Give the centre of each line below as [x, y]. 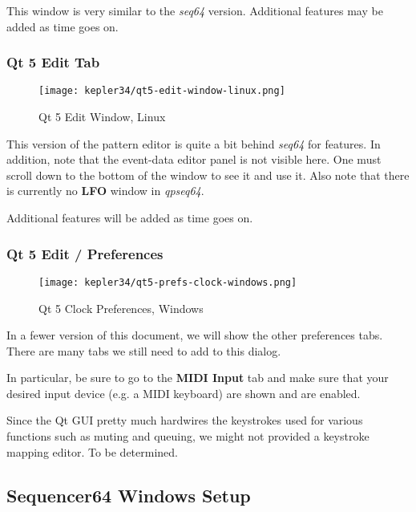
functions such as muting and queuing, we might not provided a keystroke [188, 436]
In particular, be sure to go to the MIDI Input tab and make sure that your [198, 378]
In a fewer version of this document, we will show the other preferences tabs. [195, 335]
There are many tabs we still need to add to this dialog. [144, 350]
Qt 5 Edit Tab [53, 62]
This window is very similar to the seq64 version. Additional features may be [195, 10]
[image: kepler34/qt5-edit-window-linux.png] [162, 91]
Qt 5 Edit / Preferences [85, 253]
